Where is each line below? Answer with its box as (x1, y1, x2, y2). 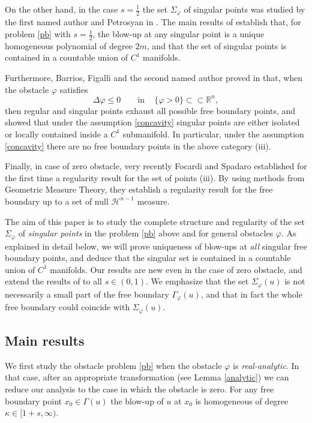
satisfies (59, 83, 88, 95)
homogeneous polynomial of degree (5, 39, 133, 52)
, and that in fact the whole (200, 287, 302, 300)
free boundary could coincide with (5, 301, 130, 313)
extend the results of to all (5, 275, 102, 287)
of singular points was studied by (184, 3, 305, 15)
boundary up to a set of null (5, 194, 109, 207)
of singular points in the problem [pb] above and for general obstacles (18, 227, 274, 239)
